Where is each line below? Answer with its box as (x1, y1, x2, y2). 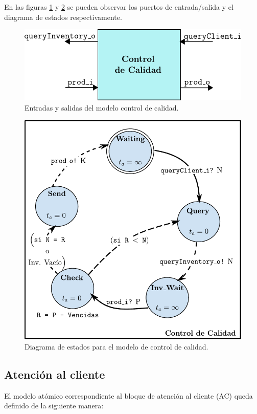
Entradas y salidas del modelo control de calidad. (25, 102, 179, 113)
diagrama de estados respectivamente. (4, 11, 122, 22)
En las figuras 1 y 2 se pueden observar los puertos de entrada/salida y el (4, 2, 233, 12)
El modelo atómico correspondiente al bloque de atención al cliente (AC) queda (4, 390, 253, 401)
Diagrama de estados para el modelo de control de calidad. (25, 341, 208, 352)
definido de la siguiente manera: (4, 400, 104, 411)
